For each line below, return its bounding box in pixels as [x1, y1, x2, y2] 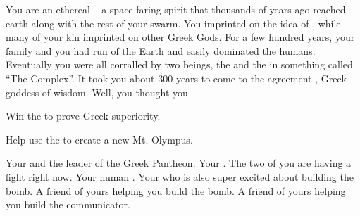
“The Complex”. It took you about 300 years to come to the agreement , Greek [6, 70, 347, 85]
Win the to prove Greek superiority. [6, 108, 161, 123]
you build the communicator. [6, 197, 131, 212]
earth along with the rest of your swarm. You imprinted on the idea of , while [6, 15, 341, 30]
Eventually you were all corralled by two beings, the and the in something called [6, 57, 353, 72]
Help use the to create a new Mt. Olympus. [6, 132, 193, 146]
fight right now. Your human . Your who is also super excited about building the [6, 169, 354, 184]
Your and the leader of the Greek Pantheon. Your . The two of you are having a [6, 155, 352, 170]
